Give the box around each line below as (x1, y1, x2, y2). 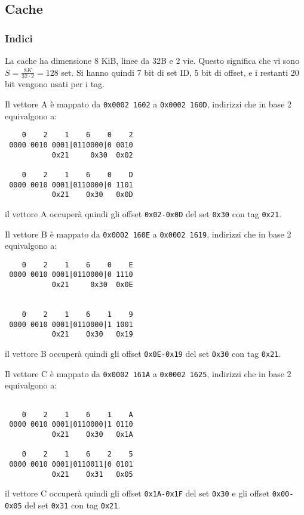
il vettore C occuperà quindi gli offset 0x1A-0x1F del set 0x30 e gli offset (5, 487, 269, 499)
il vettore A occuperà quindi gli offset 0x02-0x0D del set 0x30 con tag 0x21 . (5, 207, 281, 220)
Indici (5, 30, 33, 45)
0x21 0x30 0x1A (51, 430, 133, 439)
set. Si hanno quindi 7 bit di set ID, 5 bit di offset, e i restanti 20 (61, 66, 299, 78)
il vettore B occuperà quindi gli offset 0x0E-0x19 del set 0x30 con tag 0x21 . (5, 347, 281, 360)
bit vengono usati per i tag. (5, 78, 105, 90)
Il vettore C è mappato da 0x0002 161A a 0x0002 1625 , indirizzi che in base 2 (5, 367, 291, 380)
